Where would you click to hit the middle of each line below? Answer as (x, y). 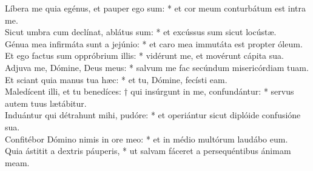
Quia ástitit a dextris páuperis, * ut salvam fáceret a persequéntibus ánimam (148, 151)
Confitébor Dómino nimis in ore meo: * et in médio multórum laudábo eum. (146, 139)
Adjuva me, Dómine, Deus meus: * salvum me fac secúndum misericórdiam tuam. (157, 67)
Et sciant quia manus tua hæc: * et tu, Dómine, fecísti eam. (116, 79)
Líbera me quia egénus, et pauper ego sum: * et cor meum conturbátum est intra (156, 8)
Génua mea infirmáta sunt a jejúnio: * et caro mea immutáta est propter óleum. (154, 43)
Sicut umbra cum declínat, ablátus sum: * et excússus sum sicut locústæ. (141, 32)
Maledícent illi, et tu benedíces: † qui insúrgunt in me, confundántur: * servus (150, 91)
